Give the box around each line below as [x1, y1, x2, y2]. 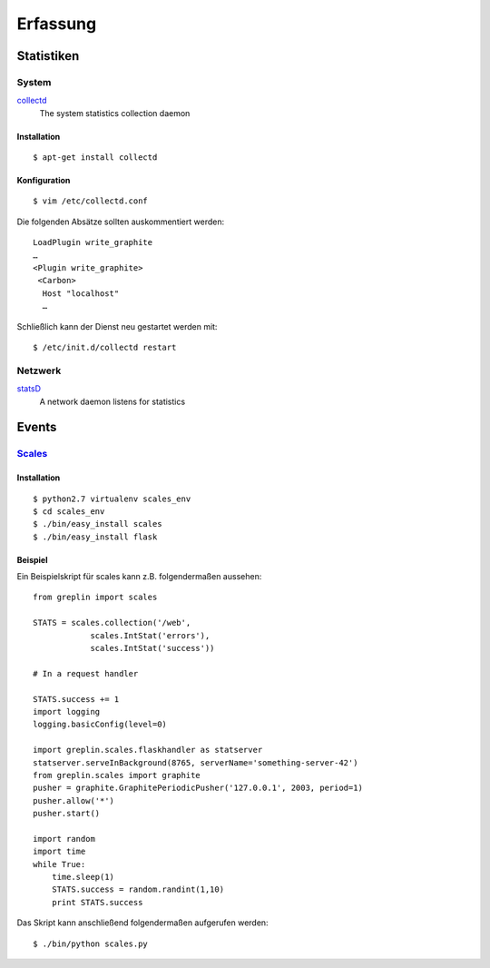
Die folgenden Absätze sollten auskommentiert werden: [16, 216, 225, 227]
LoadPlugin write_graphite [33, 237, 153, 248]
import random [33, 834, 95, 844]
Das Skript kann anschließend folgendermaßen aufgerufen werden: [16, 917, 269, 928]
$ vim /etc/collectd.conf [33, 196, 149, 206]
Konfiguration [16, 175, 71, 186]
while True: [33, 859, 86, 869]
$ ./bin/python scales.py [33, 938, 149, 949]
